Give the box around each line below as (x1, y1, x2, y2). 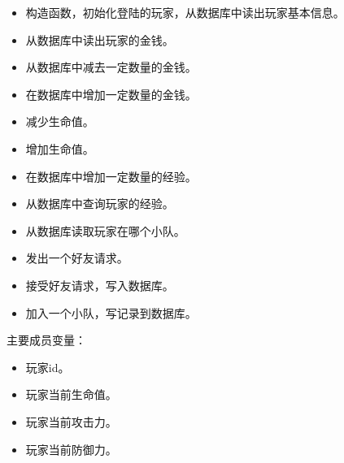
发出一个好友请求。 (25, 249, 128, 266)
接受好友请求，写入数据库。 (25, 276, 174, 293)
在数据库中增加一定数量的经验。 (25, 167, 197, 184)
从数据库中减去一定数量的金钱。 (25, 58, 197, 76)
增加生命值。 (25, 140, 94, 157)
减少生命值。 (25, 113, 94, 130)
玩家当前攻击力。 (25, 413, 117, 430)
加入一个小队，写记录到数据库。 (25, 304, 197, 321)
